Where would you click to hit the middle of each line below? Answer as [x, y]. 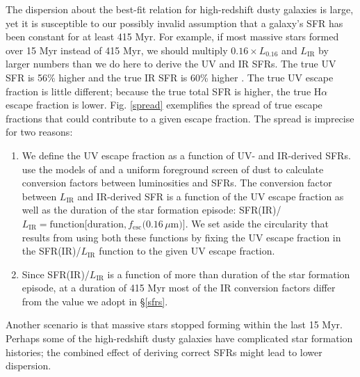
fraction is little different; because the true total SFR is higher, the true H [164, 91]
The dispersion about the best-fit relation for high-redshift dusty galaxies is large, [180, 9]
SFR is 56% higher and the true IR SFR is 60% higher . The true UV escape [170, 77]
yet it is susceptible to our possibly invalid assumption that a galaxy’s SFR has [174, 23]
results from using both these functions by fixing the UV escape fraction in [181, 237]
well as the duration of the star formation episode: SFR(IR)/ [152, 210]
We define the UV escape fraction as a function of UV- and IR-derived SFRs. [186, 155]
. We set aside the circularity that [257, 223]
